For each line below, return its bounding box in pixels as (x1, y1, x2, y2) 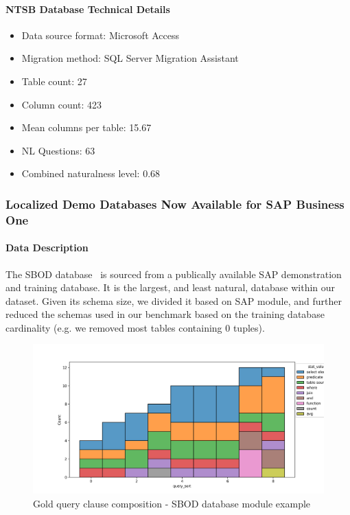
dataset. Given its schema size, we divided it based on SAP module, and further (5, 293, 342, 308)
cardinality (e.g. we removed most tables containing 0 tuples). (5, 320, 265, 334)
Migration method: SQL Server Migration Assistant (21, 51, 239, 65)
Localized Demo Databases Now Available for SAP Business (5, 195, 345, 212)
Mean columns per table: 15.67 (21, 120, 152, 135)
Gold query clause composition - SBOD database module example (33, 496, 311, 510)
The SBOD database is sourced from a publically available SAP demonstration (5, 266, 342, 281)
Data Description (5, 240, 89, 255)
